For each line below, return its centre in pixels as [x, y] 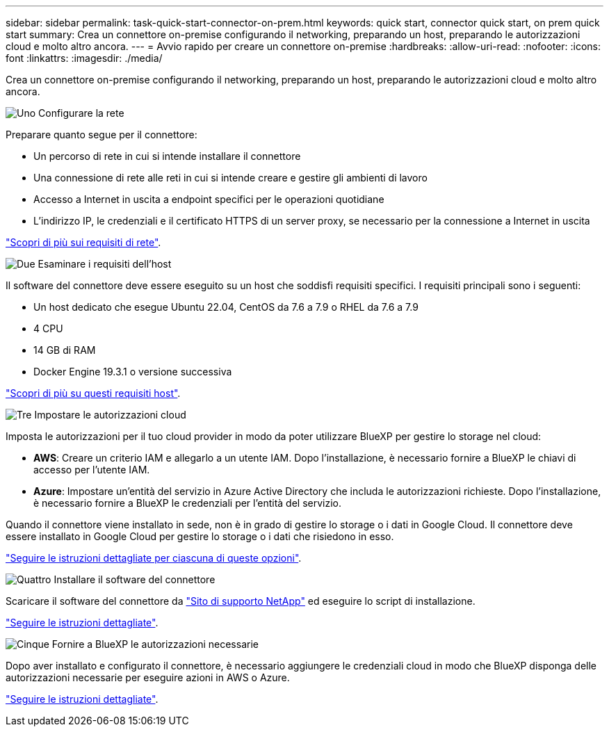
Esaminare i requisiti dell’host [105, 264]
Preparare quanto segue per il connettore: [101, 135]
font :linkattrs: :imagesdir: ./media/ [84, 58]
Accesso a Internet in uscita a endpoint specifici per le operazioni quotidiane [209, 199]
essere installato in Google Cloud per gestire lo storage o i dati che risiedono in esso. [200, 536]
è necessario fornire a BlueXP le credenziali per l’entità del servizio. [188, 503]
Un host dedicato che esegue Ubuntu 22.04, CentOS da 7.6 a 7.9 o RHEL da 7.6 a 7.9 [226, 307]
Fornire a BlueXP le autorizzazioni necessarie [155, 644]
